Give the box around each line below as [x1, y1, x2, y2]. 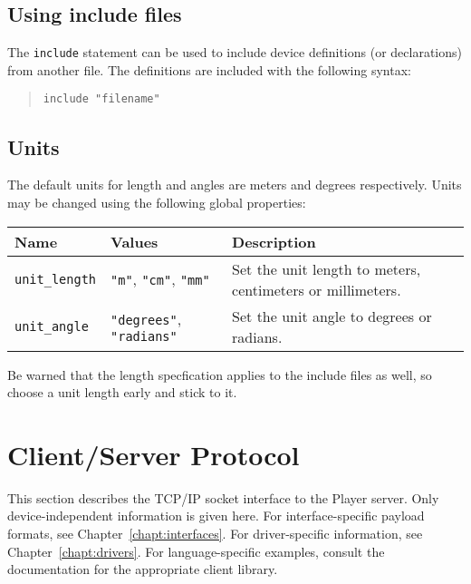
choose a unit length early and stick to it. [7, 383, 237, 402]
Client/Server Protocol [7, 435, 300, 472]
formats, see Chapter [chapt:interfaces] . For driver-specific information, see [7, 524, 423, 542]
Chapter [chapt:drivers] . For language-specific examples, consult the [7, 541, 385, 560]
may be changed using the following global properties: [7, 192, 306, 211]
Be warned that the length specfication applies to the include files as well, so [7, 365, 432, 384]
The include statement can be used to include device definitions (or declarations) [7, 43, 462, 62]
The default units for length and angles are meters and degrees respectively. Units [7, 175, 462, 194]
